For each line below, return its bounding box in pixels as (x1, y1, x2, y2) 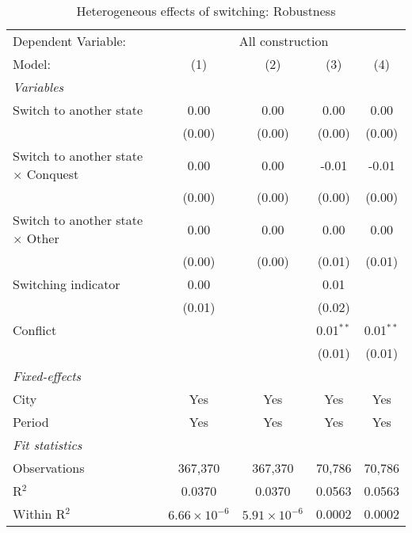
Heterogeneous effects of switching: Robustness (76, 2, 336, 20)
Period (13, 413, 49, 431)
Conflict (13, 321, 57, 339)
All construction (238, 32, 329, 50)
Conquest (26, 165, 79, 183)
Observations (13, 459, 85, 477)
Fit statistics (13, 436, 82, 454)
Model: (13, 55, 51, 73)
